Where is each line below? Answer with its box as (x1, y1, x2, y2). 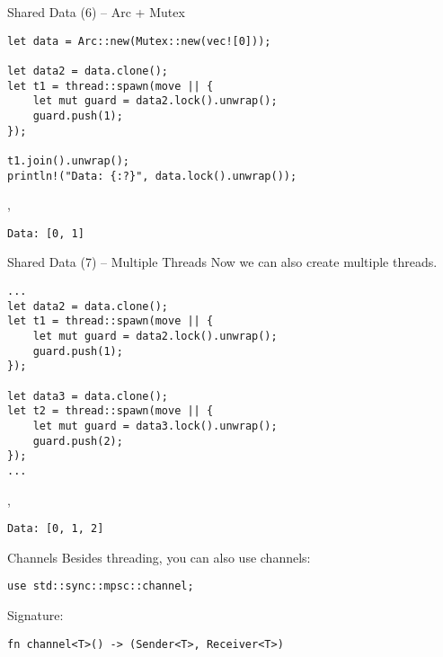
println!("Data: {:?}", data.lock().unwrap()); (7, 169, 297, 182)
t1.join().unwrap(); (7, 154, 130, 167)
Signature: (7, 606, 64, 625)
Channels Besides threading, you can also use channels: (7, 547, 311, 566)
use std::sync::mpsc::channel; (7, 580, 194, 593)
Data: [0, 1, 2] (7, 522, 104, 536)
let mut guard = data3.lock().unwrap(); (32, 419, 278, 432)
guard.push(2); (32, 434, 123, 448)
